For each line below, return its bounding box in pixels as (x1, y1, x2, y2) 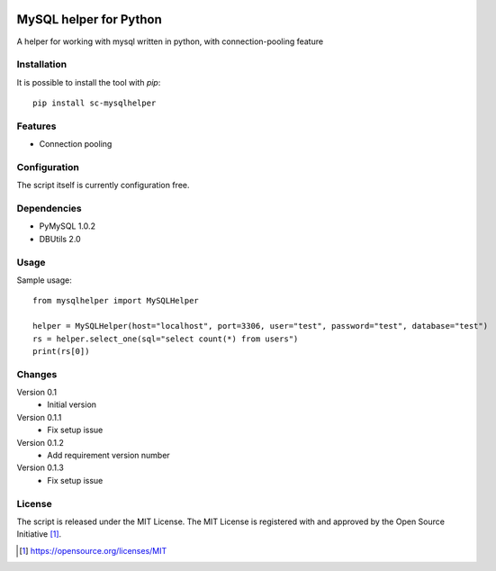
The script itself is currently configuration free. (16, 180, 190, 191)
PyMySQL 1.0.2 (39, 221, 96, 231)
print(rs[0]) (32, 346, 90, 356)
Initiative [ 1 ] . (16, 529, 62, 539)
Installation (16, 59, 68, 71)
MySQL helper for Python (16, 12, 162, 27)
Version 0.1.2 (16, 437, 65, 448)
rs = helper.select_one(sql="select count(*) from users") (32, 333, 299, 344)
